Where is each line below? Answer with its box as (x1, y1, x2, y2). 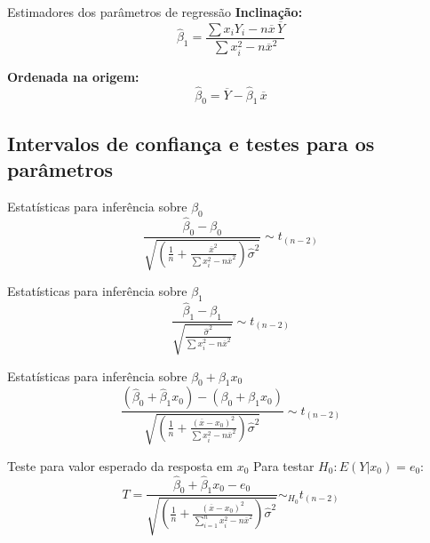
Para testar (253, 456, 315, 475)
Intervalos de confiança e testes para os (7, 129, 375, 156)
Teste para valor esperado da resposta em (7, 456, 233, 475)
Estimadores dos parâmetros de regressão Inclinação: (7, 3, 303, 20)
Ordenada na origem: (7, 67, 139, 85)
